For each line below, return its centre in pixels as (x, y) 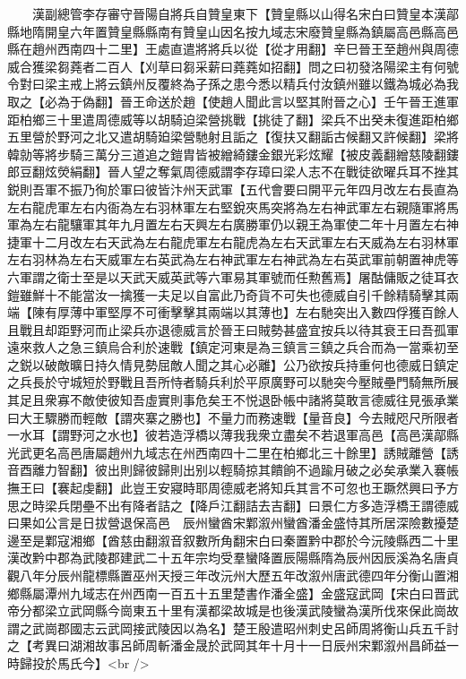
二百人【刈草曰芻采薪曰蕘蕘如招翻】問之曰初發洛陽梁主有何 (270, 66)
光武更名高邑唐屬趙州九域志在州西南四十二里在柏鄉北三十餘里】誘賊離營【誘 (233, 452)
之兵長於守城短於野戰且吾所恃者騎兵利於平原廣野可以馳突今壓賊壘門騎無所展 (233, 382)
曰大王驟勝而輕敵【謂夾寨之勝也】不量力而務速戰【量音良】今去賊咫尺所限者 (233, 417)
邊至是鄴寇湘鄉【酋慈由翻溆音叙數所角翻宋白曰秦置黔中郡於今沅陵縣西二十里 (233, 540)
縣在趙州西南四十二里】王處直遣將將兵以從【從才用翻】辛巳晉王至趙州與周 (227, 49)
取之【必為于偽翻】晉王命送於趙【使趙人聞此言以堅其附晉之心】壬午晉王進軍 (233, 101)
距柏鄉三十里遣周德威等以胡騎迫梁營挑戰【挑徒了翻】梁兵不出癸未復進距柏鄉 (233, 119)
